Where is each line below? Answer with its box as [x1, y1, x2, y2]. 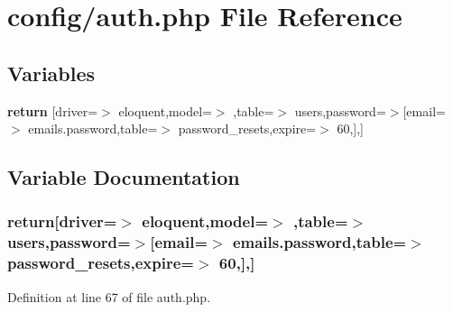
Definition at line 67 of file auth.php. [7, 287, 211, 306]
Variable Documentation [7, 163, 240, 191]
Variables [7, 59, 96, 87]
